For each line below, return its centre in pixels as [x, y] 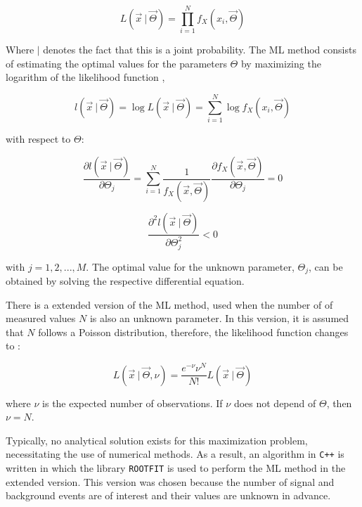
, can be [326, 266]
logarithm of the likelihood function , [85, 77]
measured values [41, 318]
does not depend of [275, 403]
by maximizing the [281, 63]
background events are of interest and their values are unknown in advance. [168, 495]
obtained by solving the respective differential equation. [125, 281]
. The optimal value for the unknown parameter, [190, 266]
